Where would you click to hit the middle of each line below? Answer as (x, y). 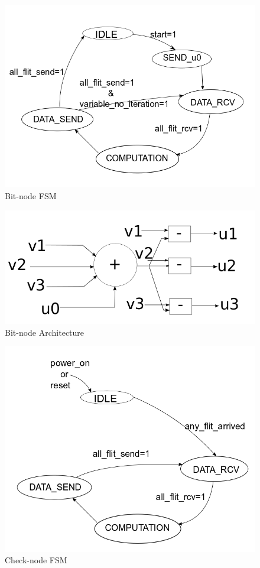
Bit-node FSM (31, 195)
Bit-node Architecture (45, 332)
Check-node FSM (36, 560)
